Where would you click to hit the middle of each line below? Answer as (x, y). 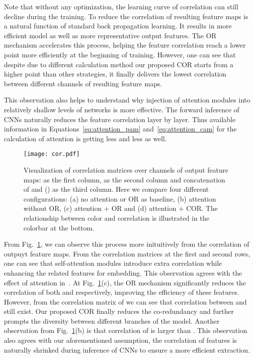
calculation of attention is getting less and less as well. (86, 138)
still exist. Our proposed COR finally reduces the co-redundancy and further (119, 311)
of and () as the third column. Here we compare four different (116, 189)
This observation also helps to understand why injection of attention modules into (127, 100)
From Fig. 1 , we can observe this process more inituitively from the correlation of (127, 244)
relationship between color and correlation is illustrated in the (116, 217)
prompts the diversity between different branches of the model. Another (112, 320)
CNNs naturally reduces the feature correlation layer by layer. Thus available (120, 119)
